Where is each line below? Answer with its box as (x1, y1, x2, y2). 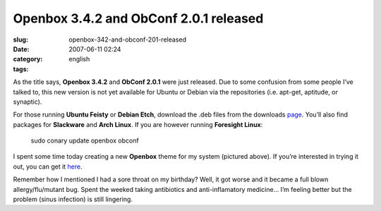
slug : (13, 35, 28, 44)
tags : (13, 64, 29, 73)
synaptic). (13, 97, 42, 106)
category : (13, 55, 43, 64)
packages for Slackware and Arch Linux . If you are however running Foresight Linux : (13, 120, 263, 128)
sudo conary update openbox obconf (30, 136, 139, 145)
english (68, 55, 90, 64)
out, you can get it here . (13, 162, 83, 171)
